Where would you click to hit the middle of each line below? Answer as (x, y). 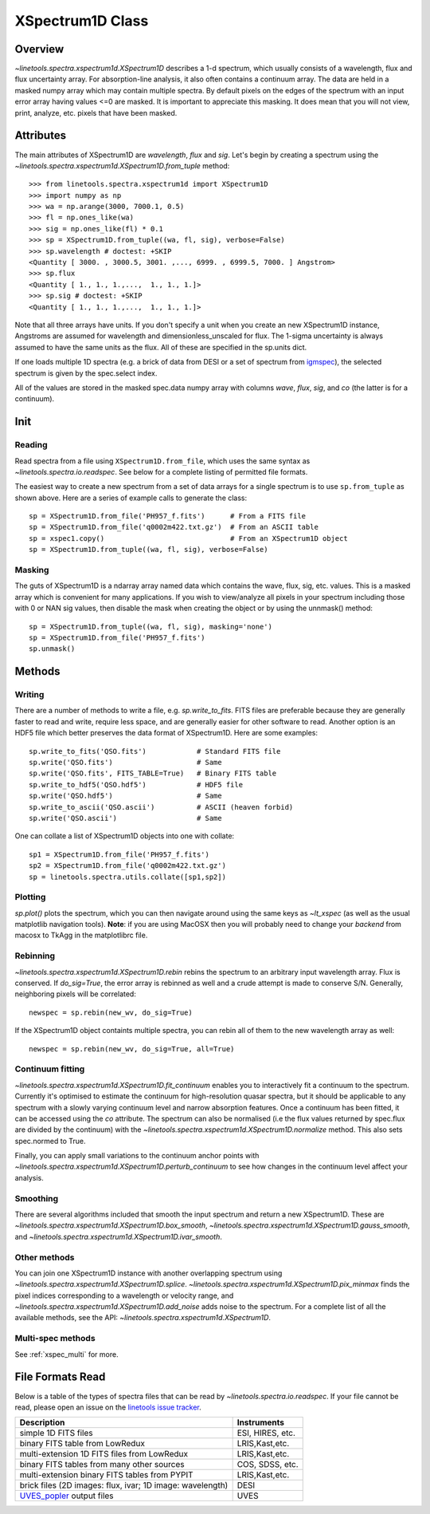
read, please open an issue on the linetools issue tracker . (108, 1407)
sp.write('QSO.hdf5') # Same (125, 796)
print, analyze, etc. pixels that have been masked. (96, 112)
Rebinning (35, 956)
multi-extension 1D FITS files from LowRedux (104, 1454)
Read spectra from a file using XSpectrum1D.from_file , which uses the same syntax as (162, 461)
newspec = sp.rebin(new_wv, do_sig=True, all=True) (132, 1049)
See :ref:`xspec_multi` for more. (66, 1354)
